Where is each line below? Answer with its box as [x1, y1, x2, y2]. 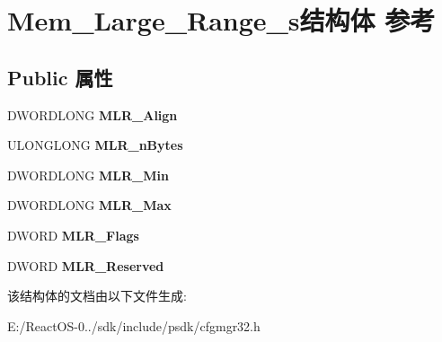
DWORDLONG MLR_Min [7, 165, 169, 184]
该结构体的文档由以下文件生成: [7, 286, 187, 305]
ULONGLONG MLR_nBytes [7, 136, 183, 154]
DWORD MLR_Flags [7, 225, 139, 244]
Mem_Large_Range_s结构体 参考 [7, 2, 436, 39]
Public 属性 [7, 63, 113, 91]
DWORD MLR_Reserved [7, 256, 164, 275]
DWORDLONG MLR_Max [7, 196, 172, 215]
